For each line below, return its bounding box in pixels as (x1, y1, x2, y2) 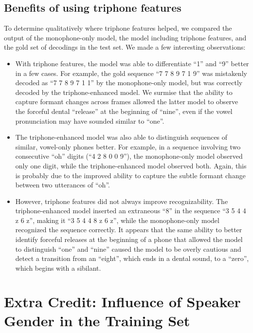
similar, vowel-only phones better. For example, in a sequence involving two (15, 141, 241, 151)
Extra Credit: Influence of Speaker (4, 291, 241, 311)
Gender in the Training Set (4, 310, 190, 330)
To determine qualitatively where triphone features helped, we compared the (4, 23, 232, 33)
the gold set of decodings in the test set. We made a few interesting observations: (4, 42, 246, 52)
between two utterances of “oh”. (15, 180, 110, 190)
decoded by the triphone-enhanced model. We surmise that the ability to (15, 87, 233, 97)
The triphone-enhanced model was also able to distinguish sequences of (15, 132, 228, 142)
